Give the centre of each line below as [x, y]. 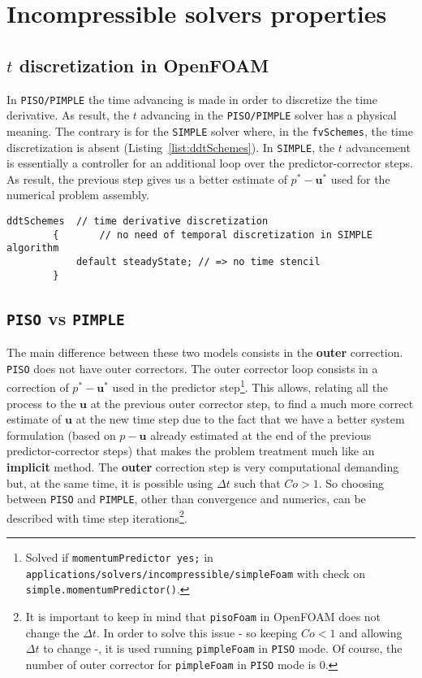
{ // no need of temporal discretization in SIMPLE [213, 235]
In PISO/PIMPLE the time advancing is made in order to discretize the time [192, 99]
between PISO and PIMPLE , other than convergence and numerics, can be [186, 499]
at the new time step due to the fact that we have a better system [240, 419]
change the [52, 632]
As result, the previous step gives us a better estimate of [147, 178]
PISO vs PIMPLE [66, 317]
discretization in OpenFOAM [144, 65]
